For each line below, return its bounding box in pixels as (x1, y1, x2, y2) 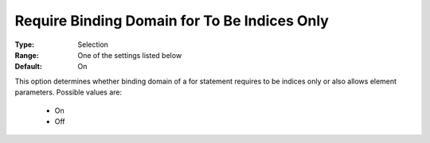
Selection (77, 40, 109, 49)
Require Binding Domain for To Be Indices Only (14, 12, 330, 29)
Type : (14, 40, 35, 49)
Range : (14, 50, 39, 60)
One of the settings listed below (77, 50, 182, 60)
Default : (14, 62, 43, 71)
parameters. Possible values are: (14, 87, 123, 97)
